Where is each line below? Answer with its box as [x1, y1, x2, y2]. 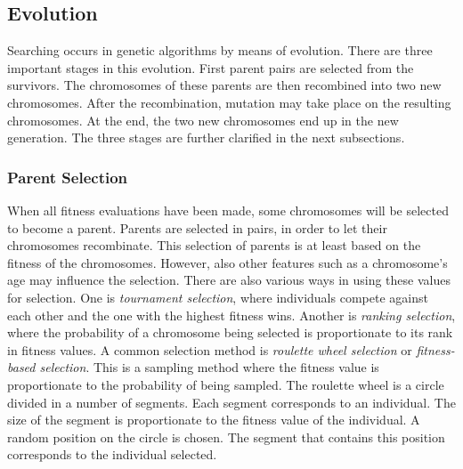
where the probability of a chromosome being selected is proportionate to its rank [7, 323, 453, 342]
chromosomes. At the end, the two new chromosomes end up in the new [7, 110, 399, 129]
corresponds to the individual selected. [7, 445, 217, 464]
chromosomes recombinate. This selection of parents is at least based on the [7, 236, 421, 255]
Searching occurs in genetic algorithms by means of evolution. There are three [7, 41, 433, 60]
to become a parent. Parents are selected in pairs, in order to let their [7, 218, 387, 237]
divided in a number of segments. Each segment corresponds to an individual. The [7, 392, 456, 411]
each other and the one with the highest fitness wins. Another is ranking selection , [7, 305, 456, 324]
